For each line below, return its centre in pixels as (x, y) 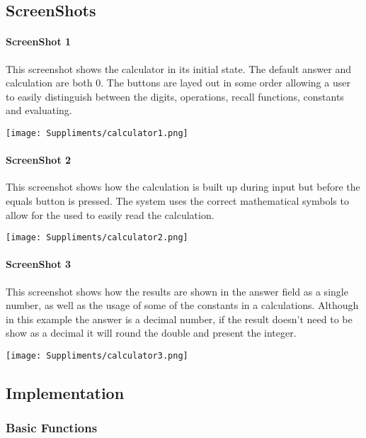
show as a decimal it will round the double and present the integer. (151, 333)
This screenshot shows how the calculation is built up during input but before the (183, 187)
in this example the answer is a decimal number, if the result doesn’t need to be (179, 319)
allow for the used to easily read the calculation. (110, 214)
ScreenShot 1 (39, 41)
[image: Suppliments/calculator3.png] (97, 356)
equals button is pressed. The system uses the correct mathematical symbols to (177, 201)
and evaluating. (39, 110)
